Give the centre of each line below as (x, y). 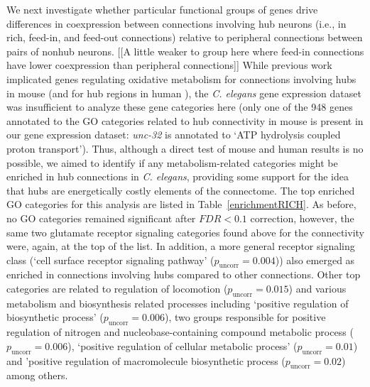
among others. (37, 375)
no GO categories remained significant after (101, 218)
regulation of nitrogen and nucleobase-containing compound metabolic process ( (180, 332)
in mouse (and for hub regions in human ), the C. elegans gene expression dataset (184, 93)
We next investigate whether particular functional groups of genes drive (162, 9)
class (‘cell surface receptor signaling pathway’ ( (110, 260)
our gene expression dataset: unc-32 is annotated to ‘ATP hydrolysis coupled (174, 135)
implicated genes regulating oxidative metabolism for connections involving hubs (181, 78)
